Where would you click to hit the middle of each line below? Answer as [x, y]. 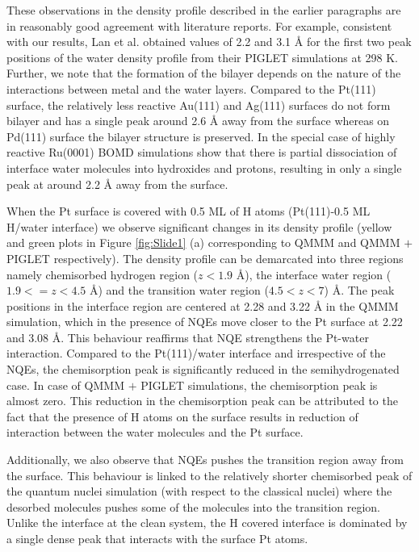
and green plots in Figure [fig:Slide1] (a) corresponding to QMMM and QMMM [203, 243]
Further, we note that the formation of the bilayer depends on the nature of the [204, 73]
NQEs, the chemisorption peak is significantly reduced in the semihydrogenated [203, 369]
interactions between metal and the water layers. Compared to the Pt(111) [191, 88]
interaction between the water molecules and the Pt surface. [155, 432]
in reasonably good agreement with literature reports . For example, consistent [199, 25]
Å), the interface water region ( [314, 274]
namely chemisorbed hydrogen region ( [103, 274]
